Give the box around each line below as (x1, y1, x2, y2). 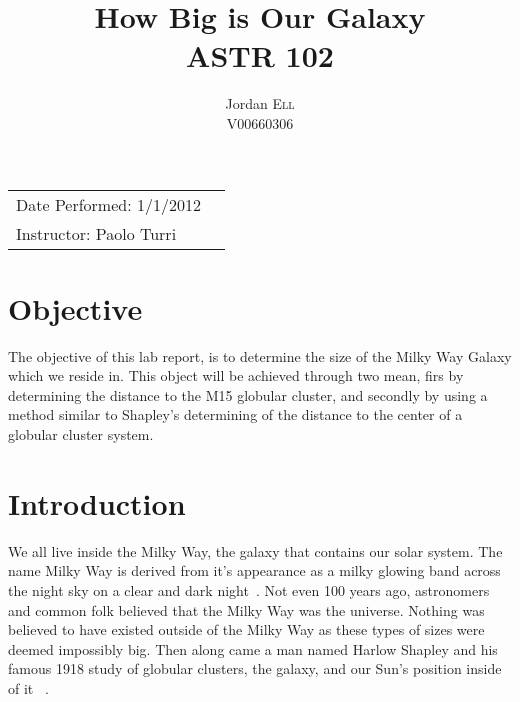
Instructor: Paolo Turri (16, 221, 177, 245)
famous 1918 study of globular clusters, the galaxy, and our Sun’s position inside (8, 658, 502, 679)
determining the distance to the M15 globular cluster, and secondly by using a (8, 384, 488, 405)
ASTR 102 (186, 35, 334, 76)
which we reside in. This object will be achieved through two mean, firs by (8, 365, 464, 386)
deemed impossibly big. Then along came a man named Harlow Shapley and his (8, 638, 498, 659)
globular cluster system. (8, 424, 154, 444)
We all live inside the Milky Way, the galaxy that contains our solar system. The (8, 540, 503, 561)
